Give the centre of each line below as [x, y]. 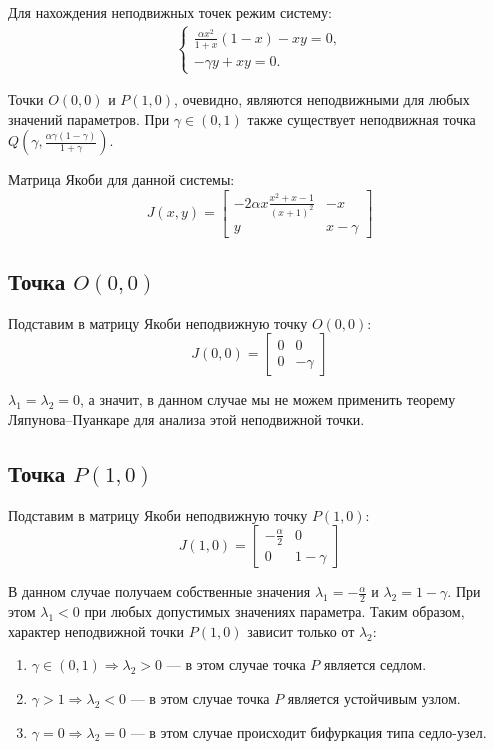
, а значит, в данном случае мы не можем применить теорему [268, 399]
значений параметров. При [89, 118]
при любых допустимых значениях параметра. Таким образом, [274, 611]
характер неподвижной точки [96, 630]
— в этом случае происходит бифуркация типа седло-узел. [308, 731]
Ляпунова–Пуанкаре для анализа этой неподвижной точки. [186, 419]
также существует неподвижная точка [361, 118]
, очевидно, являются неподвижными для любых [322, 99]
